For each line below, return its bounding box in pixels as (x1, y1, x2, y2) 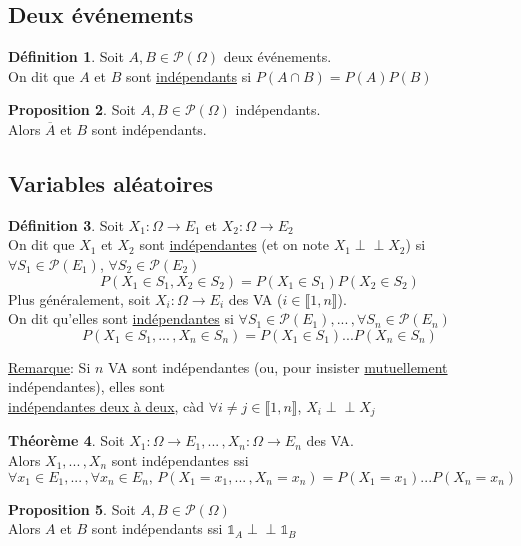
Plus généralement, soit (8, 288, 151, 309)
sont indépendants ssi (91, 518, 223, 539)
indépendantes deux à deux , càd (8, 395, 205, 416)
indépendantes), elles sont (8, 376, 165, 397)
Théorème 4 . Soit (8, 430, 125, 451)
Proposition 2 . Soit (8, 99, 136, 120)
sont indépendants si (125, 65, 252, 86)
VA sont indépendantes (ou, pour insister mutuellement (108, 356, 448, 377)
